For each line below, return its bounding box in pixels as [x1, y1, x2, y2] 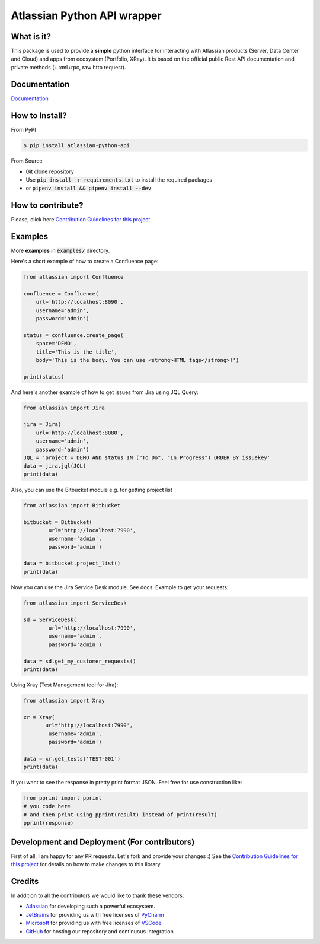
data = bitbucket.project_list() [23, 560, 121, 567]
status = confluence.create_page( [23, 332, 124, 338]
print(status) [23, 373, 65, 380]
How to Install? [11, 110, 68, 120]
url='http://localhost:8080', [36, 429, 124, 436]
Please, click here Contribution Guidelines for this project [11, 215, 151, 223]
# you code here [23, 803, 71, 810]
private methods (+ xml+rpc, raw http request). [11, 63, 126, 71]
